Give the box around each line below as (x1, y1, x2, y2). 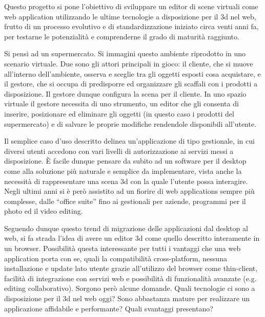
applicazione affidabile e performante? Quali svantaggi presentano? (4, 303, 213, 313)
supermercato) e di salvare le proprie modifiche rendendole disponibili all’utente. (4, 118, 257, 129)
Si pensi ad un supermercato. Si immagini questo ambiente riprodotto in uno (4, 48, 246, 59)
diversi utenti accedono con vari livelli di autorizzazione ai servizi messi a (4, 145, 234, 156)
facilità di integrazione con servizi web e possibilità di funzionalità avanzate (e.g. (4, 273, 257, 283)
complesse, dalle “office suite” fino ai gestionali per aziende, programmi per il (4, 195, 246, 206)
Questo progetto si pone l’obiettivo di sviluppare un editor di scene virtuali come (4, 1, 258, 11)
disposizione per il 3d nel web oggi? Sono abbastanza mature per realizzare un (4, 293, 250, 304)
